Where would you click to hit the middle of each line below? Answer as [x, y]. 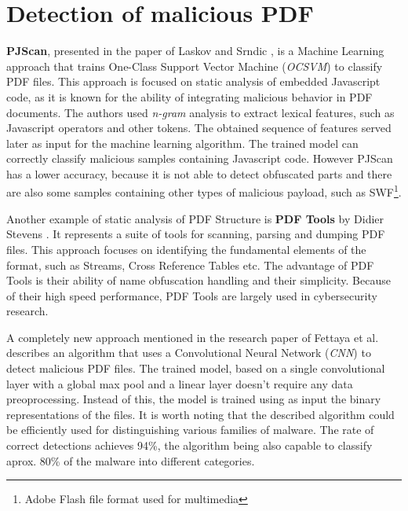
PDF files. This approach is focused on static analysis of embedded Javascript [193, 81]
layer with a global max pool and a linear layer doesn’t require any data [180, 383]
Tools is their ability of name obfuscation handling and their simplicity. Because [199, 280]
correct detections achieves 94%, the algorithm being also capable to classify [189, 445]
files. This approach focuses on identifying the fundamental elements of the [186, 249]
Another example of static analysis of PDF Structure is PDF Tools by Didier [195, 218]
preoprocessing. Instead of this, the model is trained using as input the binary [194, 399]
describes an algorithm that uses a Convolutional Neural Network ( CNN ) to [189, 353]
